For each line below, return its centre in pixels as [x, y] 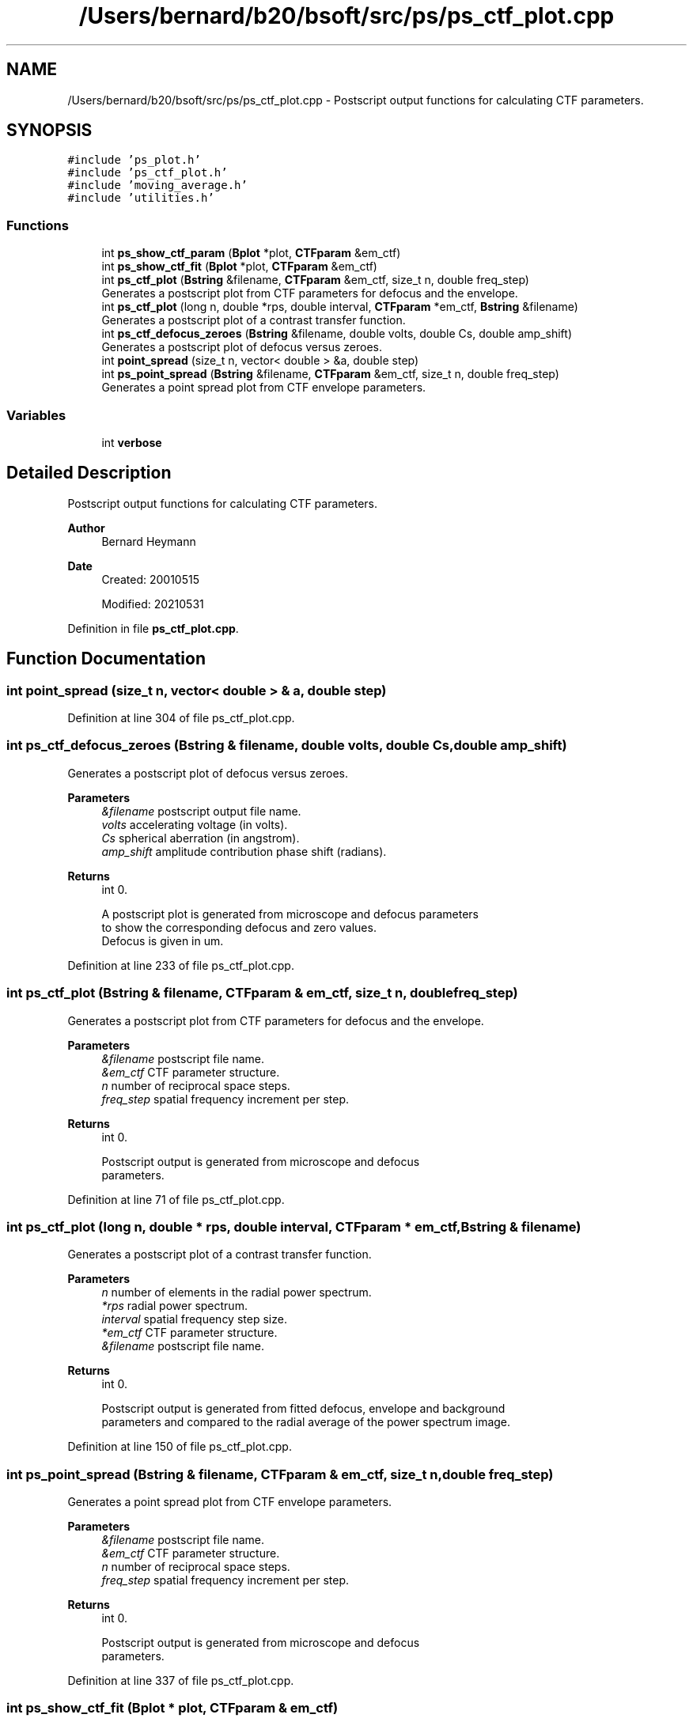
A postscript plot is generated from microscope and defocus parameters [290, 914]
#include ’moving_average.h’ [157, 185]
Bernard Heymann [149, 541]
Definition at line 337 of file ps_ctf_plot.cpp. [181, 1680]
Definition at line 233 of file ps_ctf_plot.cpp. [181, 965]
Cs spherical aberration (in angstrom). [201, 838]
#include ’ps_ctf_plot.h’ [148, 173]
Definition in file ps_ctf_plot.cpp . [153, 628]
